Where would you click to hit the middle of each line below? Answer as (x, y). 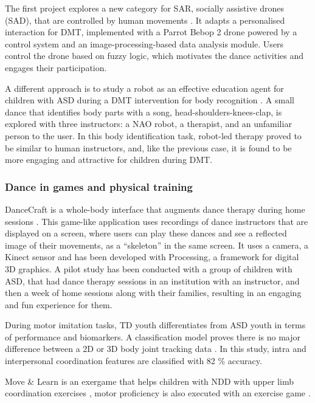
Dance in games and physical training (99, 186)
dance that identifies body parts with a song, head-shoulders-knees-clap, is (144, 112)
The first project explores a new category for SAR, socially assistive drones (145, 8)
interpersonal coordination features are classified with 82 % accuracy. (133, 361)
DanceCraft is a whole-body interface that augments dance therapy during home (155, 209)
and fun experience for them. (59, 304)
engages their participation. (56, 67)
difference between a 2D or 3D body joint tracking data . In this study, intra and (156, 349)
